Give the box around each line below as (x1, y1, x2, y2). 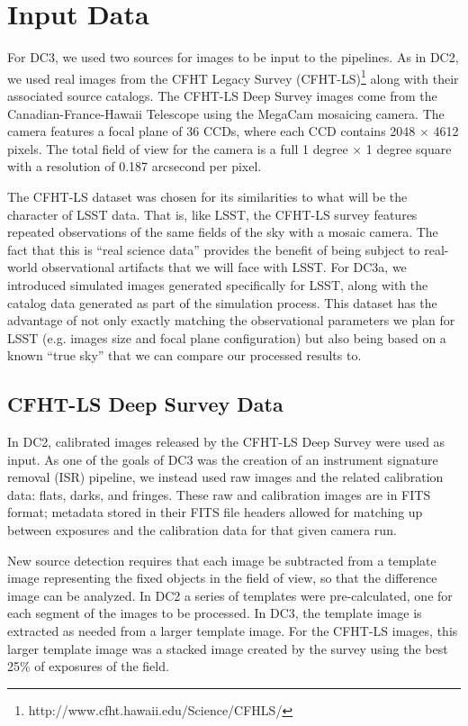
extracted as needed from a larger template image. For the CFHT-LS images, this (7, 622, 458, 640)
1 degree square (365, 139, 452, 158)
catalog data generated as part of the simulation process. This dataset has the (7, 293, 437, 312)
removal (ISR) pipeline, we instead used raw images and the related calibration (7, 467, 444, 486)
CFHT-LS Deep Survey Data (7, 390, 283, 418)
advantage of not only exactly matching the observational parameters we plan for (7, 311, 455, 330)
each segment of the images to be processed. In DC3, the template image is (7, 603, 422, 622)
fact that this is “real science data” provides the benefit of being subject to (7, 240, 420, 259)
